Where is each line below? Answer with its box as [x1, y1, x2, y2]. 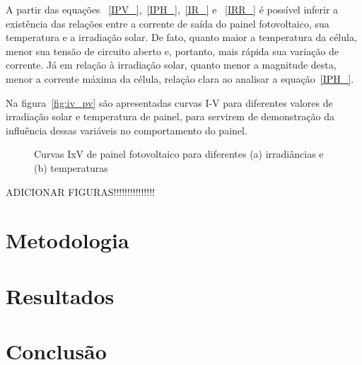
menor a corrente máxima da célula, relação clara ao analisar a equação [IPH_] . [6, 71, 354, 86]
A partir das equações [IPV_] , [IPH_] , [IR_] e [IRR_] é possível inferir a [6, 2, 339, 16]
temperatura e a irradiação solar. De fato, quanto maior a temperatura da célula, [6, 30, 357, 45]
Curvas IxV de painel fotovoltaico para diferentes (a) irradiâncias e [34, 146, 324, 161]
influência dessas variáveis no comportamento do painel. [6, 122, 247, 137]
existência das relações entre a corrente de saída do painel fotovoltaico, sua [6, 16, 329, 30]
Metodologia [6, 226, 129, 255]
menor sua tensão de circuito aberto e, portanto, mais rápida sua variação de [6, 43, 339, 58]
